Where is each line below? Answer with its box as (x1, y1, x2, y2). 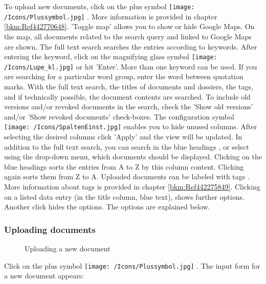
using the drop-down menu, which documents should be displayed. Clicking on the (4, 151, 262, 162)
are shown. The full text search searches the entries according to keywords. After (4, 41, 257, 52)
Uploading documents (4, 223, 96, 235)
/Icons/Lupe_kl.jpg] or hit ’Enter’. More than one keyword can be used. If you (4, 61, 257, 72)
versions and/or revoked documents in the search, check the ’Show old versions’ (4, 101, 253, 112)
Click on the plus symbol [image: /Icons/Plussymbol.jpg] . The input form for (4, 260, 260, 271)
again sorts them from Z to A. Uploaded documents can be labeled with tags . (4, 171, 250, 182)
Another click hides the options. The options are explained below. (4, 201, 210, 212)
